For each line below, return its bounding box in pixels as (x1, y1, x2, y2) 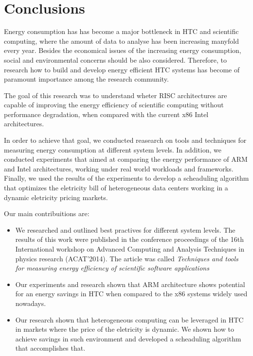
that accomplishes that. (15, 343, 86, 353)
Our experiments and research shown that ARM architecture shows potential (15, 279, 245, 289)
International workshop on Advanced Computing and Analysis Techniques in (15, 244, 244, 254)
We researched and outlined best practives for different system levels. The (15, 224, 235, 235)
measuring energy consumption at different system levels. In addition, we (4, 144, 221, 154)
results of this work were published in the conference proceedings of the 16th (15, 234, 244, 244)
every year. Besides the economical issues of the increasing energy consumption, (4, 45, 241, 55)
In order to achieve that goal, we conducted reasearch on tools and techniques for (4, 135, 247, 145)
